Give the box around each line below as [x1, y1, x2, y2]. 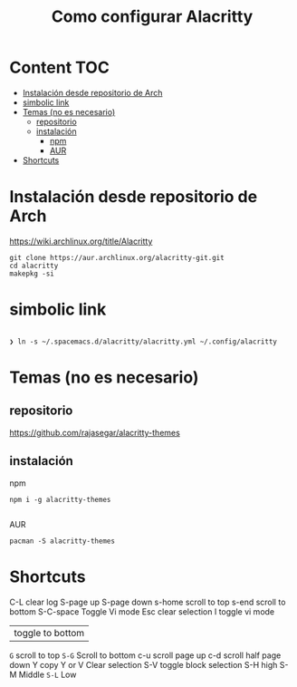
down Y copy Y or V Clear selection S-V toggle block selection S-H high [9, 659, 278, 670]
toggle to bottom [14, 626, 85, 639]
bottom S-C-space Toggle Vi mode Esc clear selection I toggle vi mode [9, 605, 275, 617]
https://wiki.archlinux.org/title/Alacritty [9, 236, 153, 247]
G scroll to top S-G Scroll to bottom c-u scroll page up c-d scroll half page [9, 650, 282, 661]
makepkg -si [9, 269, 54, 278]
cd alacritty [9, 261, 59, 270]
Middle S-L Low [18, 669, 77, 680]
